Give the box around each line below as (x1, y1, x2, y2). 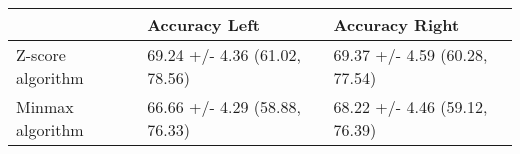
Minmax (16, 95, 74, 118)
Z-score (16, 43, 66, 66)
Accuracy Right (333, 13, 460, 36)
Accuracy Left (147, 13, 260, 36)
